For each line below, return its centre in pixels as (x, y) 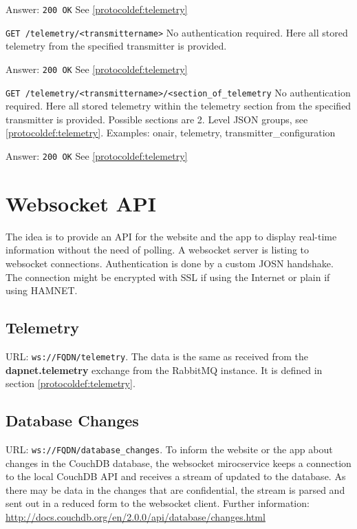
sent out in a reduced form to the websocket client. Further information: (158, 503)
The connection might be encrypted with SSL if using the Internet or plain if (168, 277)
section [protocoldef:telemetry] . (71, 383)
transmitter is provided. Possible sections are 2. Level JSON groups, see (157, 119)
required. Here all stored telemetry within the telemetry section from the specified (178, 106)
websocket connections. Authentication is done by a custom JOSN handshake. (170, 263)
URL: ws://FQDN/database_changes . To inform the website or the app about (169, 449)
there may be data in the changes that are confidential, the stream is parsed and (175, 489)
